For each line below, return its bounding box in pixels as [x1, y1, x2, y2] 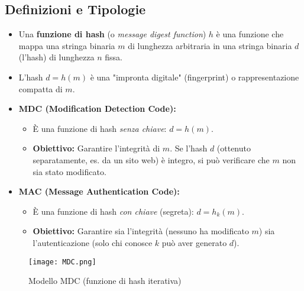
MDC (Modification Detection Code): [18, 102, 176, 115]
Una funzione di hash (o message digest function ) [18, 28, 206, 40]
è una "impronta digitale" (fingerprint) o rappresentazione [90, 70, 299, 83]
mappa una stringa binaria [18, 39, 115, 51]
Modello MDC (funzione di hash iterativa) [28, 274, 182, 287]
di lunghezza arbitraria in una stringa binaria [128, 39, 292, 51]
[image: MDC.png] [28, 257, 96, 266]
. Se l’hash [170, 142, 208, 154]
